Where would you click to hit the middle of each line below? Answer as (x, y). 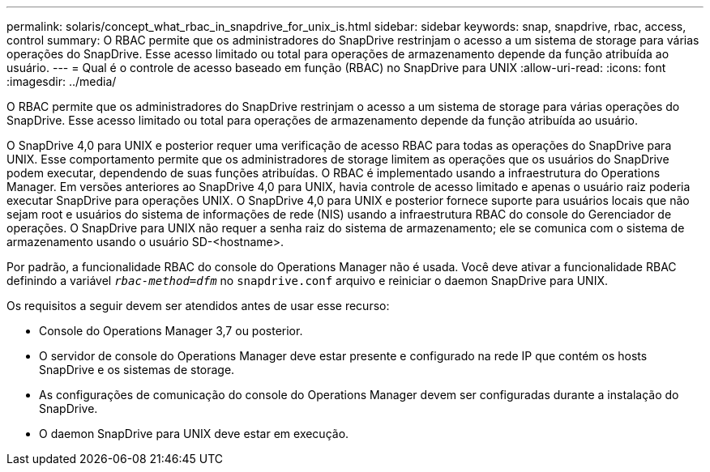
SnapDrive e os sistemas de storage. (137, 370)
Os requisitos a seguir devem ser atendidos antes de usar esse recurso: (198, 306)
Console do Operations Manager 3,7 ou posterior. (171, 331)
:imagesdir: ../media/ (62, 81)
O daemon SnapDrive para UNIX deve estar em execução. (194, 434)
